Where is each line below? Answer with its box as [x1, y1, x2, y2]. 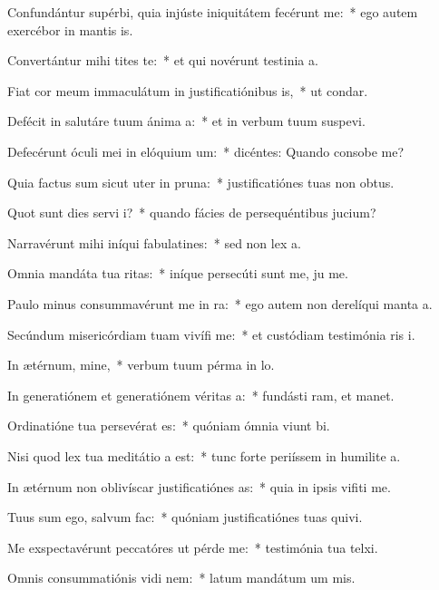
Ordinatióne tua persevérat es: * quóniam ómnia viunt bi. [7, 416, 330, 435]
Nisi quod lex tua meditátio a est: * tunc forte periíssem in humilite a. [7, 446, 401, 465]
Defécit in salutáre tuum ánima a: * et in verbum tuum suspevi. [7, 111, 366, 131]
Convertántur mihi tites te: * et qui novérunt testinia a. [7, 51, 318, 70]
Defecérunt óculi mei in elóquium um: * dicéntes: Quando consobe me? [7, 141, 405, 160]
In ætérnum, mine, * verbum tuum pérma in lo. [7, 355, 275, 374]
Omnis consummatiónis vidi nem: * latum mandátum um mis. [7, 568, 356, 587]
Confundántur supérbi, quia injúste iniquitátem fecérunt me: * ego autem [7, 3, 418, 21]
